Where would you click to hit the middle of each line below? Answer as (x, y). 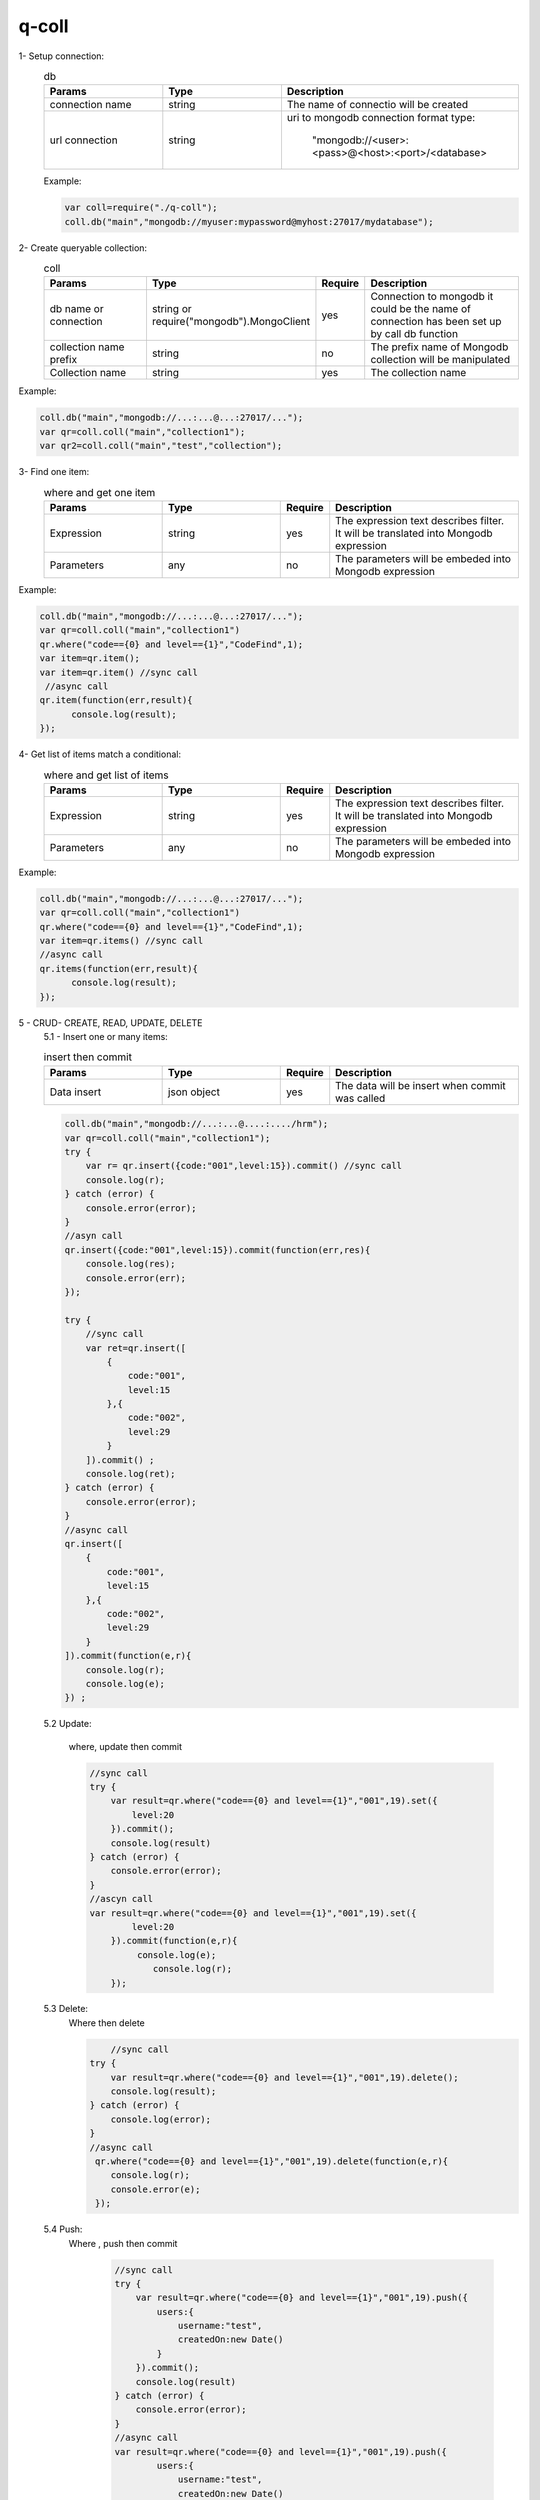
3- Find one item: (54, 472)
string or (171, 309)
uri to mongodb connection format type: (381, 118)
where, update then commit (125, 1746)
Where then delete (106, 2022)
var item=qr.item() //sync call (119, 672)
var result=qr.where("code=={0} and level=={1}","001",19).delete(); (284, 2077)
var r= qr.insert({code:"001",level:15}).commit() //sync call (244, 1166)
